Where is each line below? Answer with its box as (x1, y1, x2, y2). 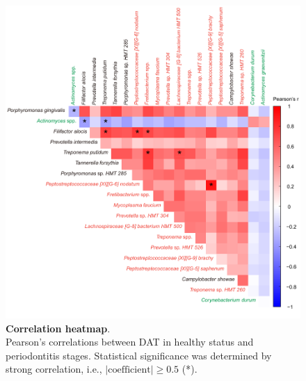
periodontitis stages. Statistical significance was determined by (6, 348, 272, 362)
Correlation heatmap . (6, 321, 111, 335)
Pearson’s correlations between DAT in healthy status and (6, 334, 254, 349)
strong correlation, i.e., (6, 362, 102, 376)
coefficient (108, 365, 151, 375)
